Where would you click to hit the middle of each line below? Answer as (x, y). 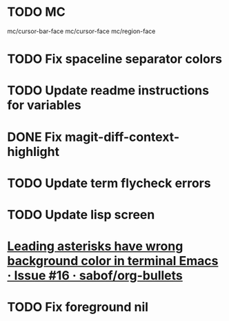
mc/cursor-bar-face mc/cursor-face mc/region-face (81, 31)
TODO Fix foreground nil (78, 307)
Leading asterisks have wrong (95, 246)
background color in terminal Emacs (113, 261)
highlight (33, 152)
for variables (44, 105)
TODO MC (36, 12)
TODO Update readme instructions (108, 91)
